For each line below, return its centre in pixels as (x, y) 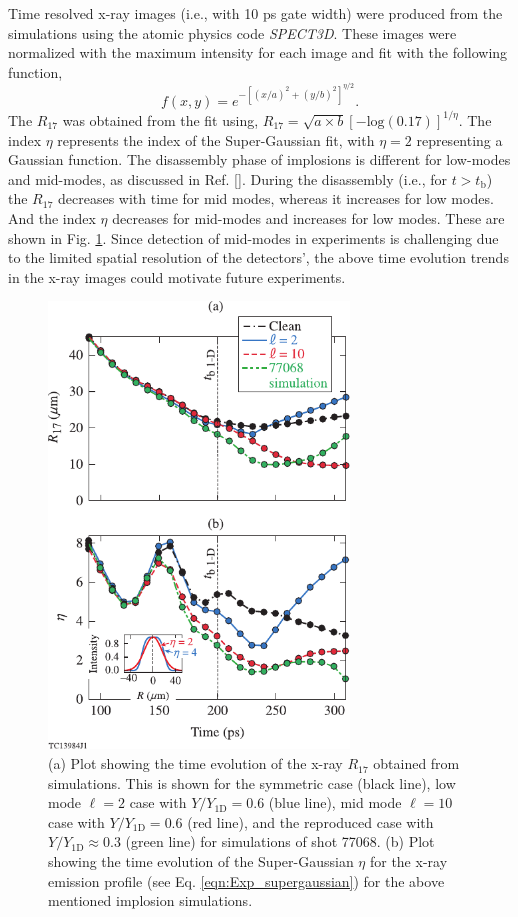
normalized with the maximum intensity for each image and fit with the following (258, 52)
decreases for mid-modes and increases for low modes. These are (308, 217)
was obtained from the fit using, (160, 119)
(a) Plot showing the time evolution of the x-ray (195, 763)
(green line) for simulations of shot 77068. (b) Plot (280, 841)
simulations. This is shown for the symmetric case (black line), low (252, 782)
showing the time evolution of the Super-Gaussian (201, 861)
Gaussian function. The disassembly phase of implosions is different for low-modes (259, 159)
